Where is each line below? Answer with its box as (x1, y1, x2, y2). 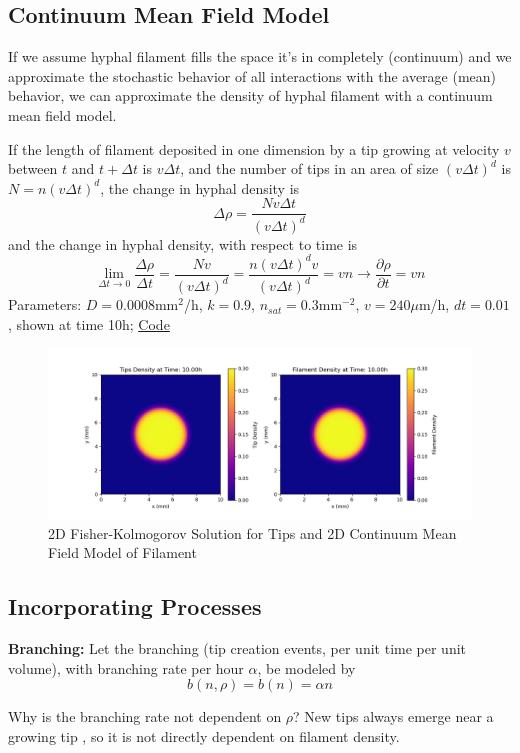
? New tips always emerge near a (293, 706, 494, 727)
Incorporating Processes (8, 591, 262, 622)
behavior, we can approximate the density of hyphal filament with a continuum (8, 85, 493, 106)
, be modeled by (257, 657, 356, 678)
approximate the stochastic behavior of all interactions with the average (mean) (8, 65, 497, 86)
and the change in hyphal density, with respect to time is (8, 233, 358, 254)
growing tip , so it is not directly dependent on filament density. (8, 725, 400, 746)
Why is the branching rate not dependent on (8, 706, 282, 727)
